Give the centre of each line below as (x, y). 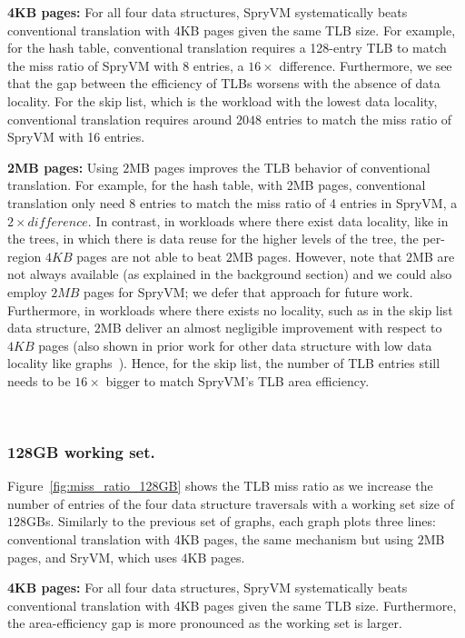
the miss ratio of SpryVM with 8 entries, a (126, 65)
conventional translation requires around (120, 119)
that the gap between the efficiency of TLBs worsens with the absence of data (224, 83)
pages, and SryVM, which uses (92, 557)
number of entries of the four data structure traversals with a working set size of (231, 503)
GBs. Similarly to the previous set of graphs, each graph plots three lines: (231, 521)
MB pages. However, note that (317, 256)
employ (27, 291)
